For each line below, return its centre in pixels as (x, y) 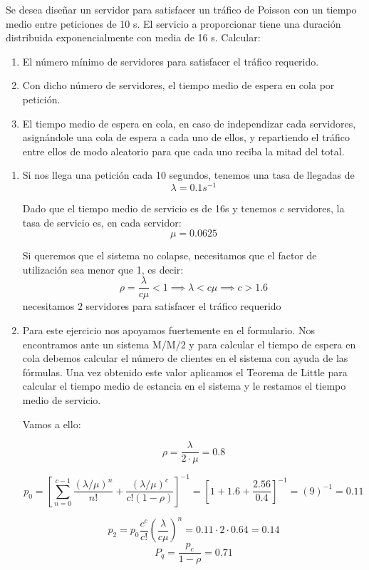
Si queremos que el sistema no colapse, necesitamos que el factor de (170, 255)
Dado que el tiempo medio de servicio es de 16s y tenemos (150, 208)
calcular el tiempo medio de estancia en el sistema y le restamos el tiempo (184, 386)
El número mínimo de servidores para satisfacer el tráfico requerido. (171, 61)
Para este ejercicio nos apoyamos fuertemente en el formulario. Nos (168, 330)
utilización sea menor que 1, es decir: (103, 269)
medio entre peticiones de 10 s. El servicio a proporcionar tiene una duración (173, 23)
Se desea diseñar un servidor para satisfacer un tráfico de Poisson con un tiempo (181, 9)
